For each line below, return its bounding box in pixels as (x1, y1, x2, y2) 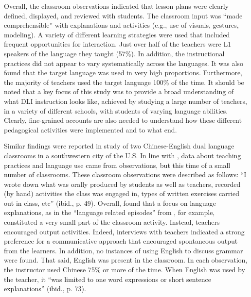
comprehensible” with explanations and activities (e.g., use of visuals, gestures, (4, 20, 239, 30)
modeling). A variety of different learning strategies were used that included (4, 29, 230, 39)
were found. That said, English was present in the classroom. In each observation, (4, 255, 248, 265)
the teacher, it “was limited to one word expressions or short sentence (4, 274, 212, 284)
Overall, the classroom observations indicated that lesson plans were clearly (4, 1, 229, 11)
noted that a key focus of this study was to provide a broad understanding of (4, 86, 234, 97)
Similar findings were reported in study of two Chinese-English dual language (4, 141, 234, 151)
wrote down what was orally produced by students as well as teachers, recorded (4, 179, 241, 189)
